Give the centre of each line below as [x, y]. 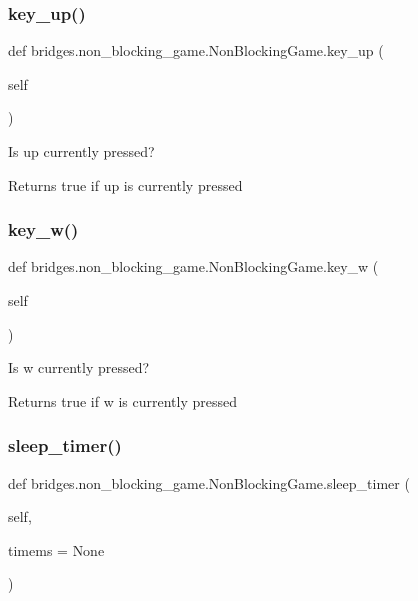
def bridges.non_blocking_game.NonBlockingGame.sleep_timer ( [209, 482]
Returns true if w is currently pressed [122, 400]
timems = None [56, 549]
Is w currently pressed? [79, 367]
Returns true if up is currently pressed [125, 184]
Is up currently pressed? [81, 151]
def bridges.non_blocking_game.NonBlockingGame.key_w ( [193, 266]
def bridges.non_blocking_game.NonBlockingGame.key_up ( [196, 50]
